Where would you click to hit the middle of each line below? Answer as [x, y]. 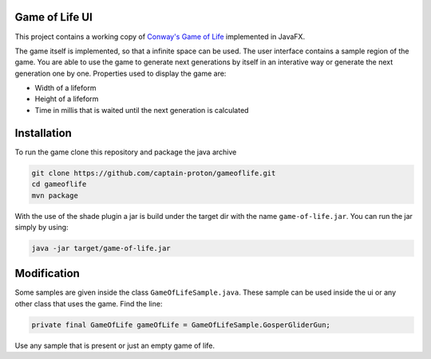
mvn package [55, 195]
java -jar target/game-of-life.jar [101, 248]
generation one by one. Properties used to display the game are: [121, 73]
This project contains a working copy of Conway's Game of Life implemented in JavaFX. [160, 37]
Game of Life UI [54, 17]
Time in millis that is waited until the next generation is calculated [142, 110]
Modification [47, 273]
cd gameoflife [59, 184]
